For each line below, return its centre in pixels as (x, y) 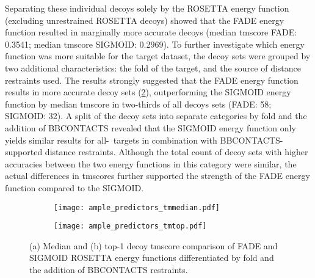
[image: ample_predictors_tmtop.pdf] (130, 226)
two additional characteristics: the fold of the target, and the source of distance (153, 68)
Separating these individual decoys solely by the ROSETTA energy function (147, 8)
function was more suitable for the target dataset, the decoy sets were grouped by (158, 56)
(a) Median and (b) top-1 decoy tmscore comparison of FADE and (154, 245)
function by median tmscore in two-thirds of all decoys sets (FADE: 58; (138, 104)
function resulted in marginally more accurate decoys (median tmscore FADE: (151, 32)
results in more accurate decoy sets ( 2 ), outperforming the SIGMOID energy (148, 92)
